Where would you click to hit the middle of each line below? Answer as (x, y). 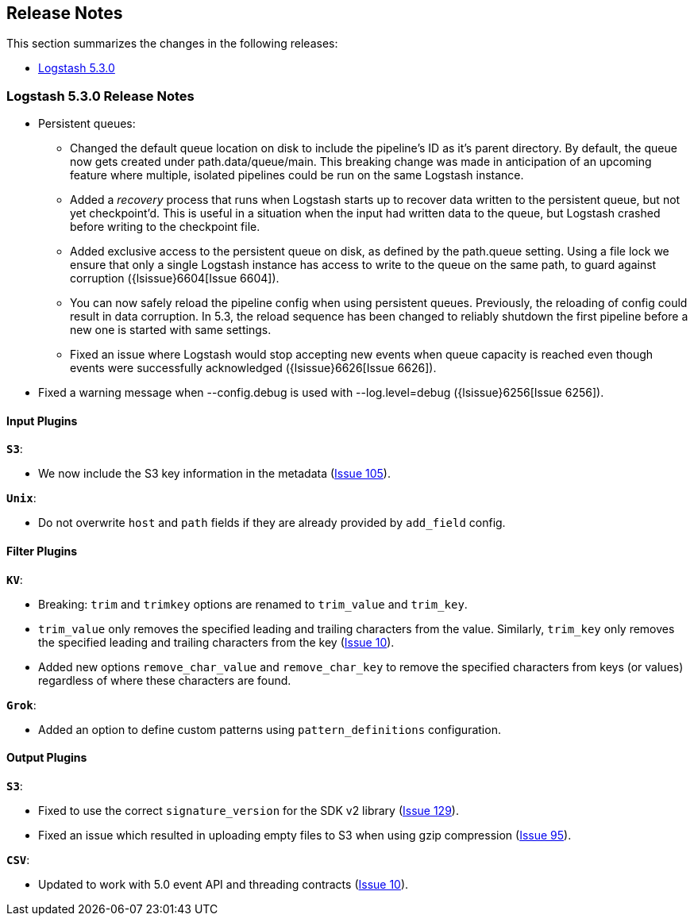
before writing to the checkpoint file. (165, 227)
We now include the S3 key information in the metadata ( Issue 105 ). (214, 474)
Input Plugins (42, 421)
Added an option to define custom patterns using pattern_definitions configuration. (270, 729)
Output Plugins (47, 758)
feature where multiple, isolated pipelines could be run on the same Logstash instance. (297, 175)
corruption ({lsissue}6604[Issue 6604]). (175, 279)
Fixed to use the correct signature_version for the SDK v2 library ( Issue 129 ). (249, 810)
